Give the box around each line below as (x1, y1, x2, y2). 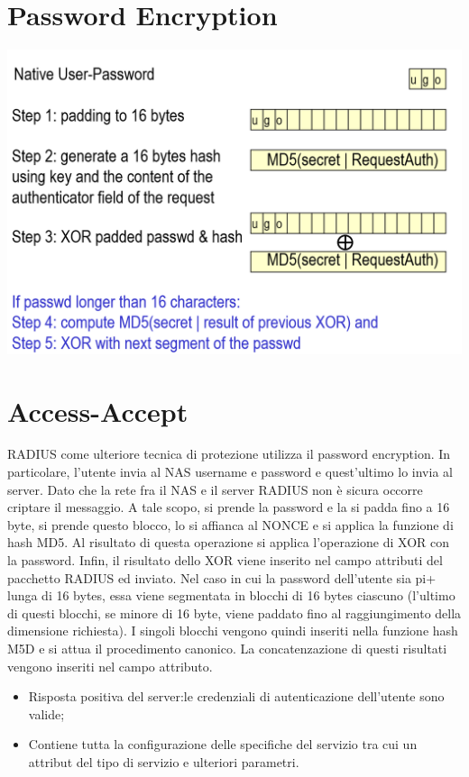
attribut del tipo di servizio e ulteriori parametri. (28, 752, 299, 771)
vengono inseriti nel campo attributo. (7, 656, 213, 675)
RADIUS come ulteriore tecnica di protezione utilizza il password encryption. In (7, 444, 451, 463)
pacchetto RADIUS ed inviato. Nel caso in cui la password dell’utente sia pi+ (7, 568, 437, 587)
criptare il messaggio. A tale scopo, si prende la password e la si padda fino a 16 (7, 498, 450, 516)
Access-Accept (7, 392, 189, 429)
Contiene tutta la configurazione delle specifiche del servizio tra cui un (28, 735, 418, 754)
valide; (28, 704, 65, 723)
